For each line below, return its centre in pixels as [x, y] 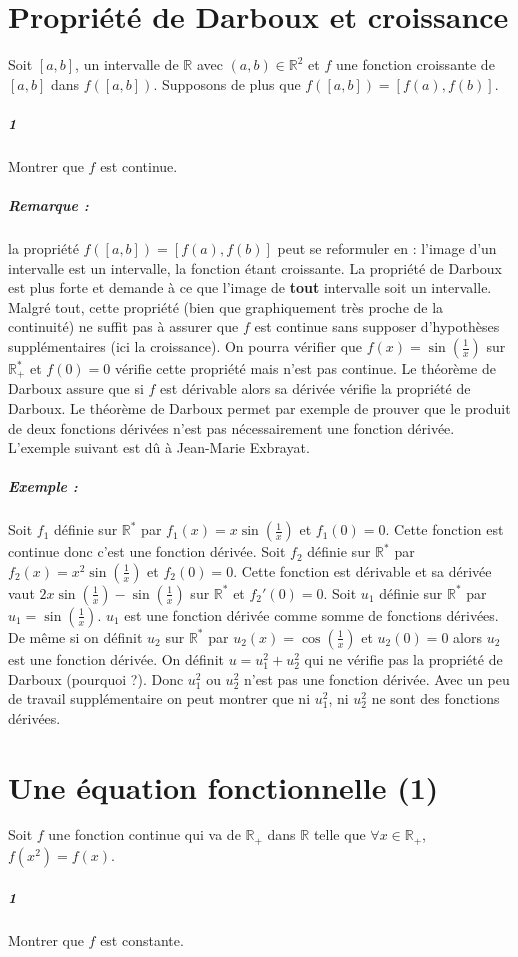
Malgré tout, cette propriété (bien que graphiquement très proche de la [226, 306]
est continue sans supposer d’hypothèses [377, 326]
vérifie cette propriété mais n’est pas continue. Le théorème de [305, 368]
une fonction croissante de [415, 64]
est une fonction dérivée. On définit [116, 658]
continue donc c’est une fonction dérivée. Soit [147, 551]
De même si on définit [75, 636]
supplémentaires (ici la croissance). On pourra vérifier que [185, 346]
